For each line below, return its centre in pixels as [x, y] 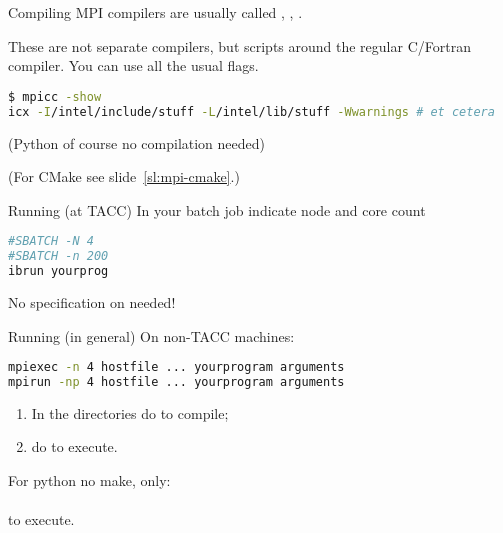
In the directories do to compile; [130, 412]
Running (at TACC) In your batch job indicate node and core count [217, 209]
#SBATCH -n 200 [58, 256]
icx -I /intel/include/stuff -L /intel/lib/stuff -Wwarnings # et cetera [251, 111]
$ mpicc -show [55, 96]
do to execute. [74, 446]
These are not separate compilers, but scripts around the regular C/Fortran [239, 45]
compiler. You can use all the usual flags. [133, 65]
